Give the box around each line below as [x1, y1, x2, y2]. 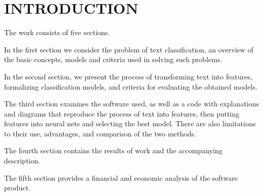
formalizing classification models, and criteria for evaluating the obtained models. [4, 81, 257, 92]
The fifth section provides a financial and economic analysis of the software [4, 172, 238, 183]
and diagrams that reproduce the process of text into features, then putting [4, 108, 240, 119]
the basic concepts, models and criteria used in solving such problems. [4, 54, 222, 65]
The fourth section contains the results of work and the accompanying [4, 145, 223, 156]
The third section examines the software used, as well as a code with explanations [4, 98, 259, 109]
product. [4, 182, 31, 193]
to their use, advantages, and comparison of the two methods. [4, 128, 196, 138]
